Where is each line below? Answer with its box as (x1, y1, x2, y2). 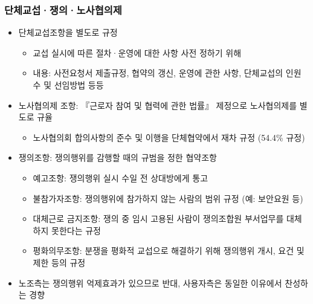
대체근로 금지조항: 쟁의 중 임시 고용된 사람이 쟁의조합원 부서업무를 (33, 212, 284, 225)
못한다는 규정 (51, 224, 101, 236)
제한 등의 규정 (33, 256, 86, 268)
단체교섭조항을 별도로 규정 (18, 26, 118, 39)
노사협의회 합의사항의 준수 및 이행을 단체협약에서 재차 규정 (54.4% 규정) (33, 131, 305, 143)
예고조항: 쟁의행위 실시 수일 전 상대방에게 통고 (33, 171, 208, 184)
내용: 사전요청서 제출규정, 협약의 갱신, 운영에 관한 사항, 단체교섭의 (33, 66, 283, 79)
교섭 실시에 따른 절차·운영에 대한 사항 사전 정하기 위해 (33, 46, 242, 59)
